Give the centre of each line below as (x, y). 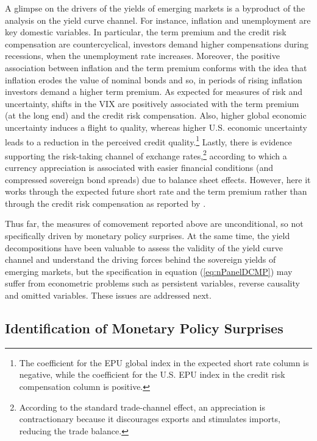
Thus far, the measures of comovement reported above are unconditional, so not (154, 224)
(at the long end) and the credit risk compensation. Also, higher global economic (156, 115)
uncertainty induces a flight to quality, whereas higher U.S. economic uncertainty (156, 127)
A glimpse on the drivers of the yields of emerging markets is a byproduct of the (155, 8)
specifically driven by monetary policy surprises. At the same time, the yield (148, 235)
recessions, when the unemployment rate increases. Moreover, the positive (142, 56)
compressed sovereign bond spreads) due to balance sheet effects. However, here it (158, 179)
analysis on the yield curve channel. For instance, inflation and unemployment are (158, 20)
